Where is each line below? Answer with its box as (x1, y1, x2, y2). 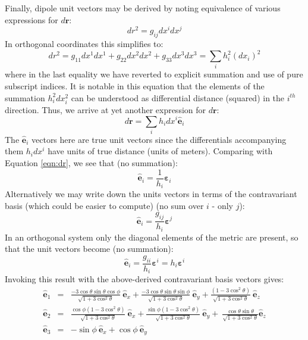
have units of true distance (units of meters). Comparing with (48, 145, 273, 157)
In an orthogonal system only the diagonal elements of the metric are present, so (5, 230, 298, 243)
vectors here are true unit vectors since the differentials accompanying (32, 133, 287, 145)
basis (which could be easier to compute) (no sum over (5, 199, 204, 211)
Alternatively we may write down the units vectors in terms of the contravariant (5, 188, 297, 200)
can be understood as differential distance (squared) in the (71, 91, 285, 104)
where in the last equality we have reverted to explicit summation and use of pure (5, 68, 303, 80)
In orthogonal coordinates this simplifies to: (5, 38, 164, 50)
